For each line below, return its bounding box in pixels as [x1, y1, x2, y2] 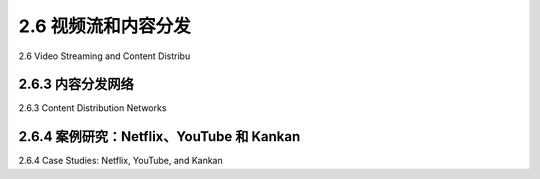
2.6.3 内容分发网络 [18, 76, 134, 93]
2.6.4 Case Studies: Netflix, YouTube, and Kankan [18, 155, 224, 167]
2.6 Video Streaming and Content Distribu [18, 50, 191, 62]
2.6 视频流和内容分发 [18, 15, 191, 37]
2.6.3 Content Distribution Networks [18, 102, 167, 114]
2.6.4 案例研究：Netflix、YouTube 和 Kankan [18, 128, 301, 145]
